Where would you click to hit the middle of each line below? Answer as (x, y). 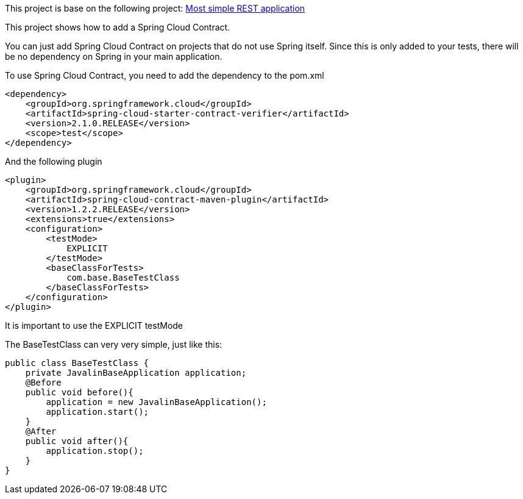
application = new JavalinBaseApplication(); (156, 402)
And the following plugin (54, 161)
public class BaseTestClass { (77, 363)
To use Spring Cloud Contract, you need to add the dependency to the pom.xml (165, 75)
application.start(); (98, 412)
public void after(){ (77, 441)
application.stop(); (95, 451)
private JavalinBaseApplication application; (136, 373)
